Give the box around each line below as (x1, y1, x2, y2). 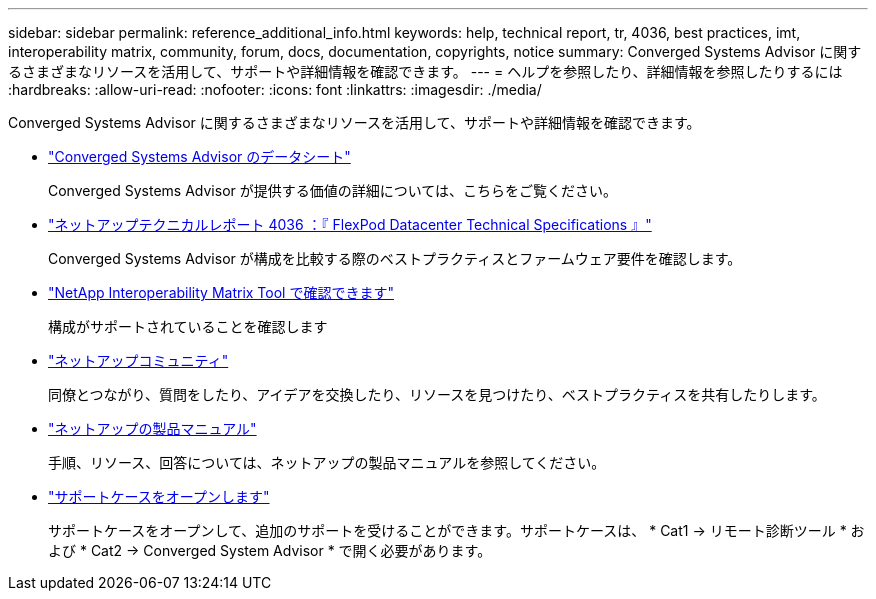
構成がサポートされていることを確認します (48, 318, 328, 335)
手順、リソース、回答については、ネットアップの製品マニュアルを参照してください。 (48, 454, 606, 471)
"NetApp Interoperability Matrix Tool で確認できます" (48, 284, 394, 301)
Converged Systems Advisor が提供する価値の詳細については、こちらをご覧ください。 (48, 182, 618, 199)
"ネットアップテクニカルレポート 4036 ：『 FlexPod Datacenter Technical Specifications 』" (48, 216, 652, 233)
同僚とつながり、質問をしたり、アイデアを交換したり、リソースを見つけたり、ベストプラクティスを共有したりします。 (48, 386, 826, 403)
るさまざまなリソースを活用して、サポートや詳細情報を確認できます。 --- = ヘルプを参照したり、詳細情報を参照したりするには (8, 63, 843, 80)
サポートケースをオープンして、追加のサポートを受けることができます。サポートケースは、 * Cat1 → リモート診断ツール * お (48, 522, 865, 539)
